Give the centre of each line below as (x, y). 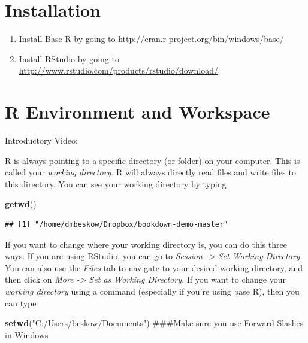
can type (21, 303)
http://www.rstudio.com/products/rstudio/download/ (118, 70)
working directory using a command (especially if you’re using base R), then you (152, 291)
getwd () (21, 204)
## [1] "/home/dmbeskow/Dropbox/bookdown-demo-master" (117, 224)
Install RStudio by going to (69, 58)
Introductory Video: (41, 140)
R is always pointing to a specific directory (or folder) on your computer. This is (153, 160)
